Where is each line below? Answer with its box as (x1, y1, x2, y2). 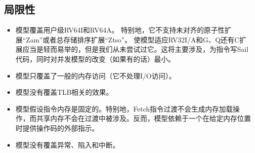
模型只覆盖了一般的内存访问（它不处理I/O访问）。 (15, 70, 176, 80)
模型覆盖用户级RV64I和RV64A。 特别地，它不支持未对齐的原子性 (15, 25, 225, 35)
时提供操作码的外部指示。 (15, 122, 99, 133)
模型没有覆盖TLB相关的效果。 (15, 87, 113, 97)
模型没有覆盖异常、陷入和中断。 (15, 139, 120, 150)
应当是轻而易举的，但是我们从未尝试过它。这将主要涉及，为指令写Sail (22, 44, 249, 54)
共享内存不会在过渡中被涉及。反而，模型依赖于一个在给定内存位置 (36, 113, 251, 123)
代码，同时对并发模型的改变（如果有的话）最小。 (15, 53, 175, 64)
